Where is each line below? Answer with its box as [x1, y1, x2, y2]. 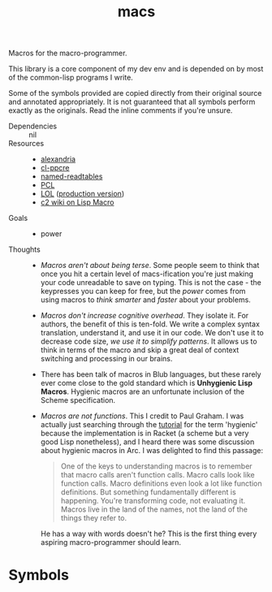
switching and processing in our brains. [40, 354, 173, 364]
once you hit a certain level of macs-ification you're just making [40, 269, 254, 279]
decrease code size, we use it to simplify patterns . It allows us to [40, 336, 257, 347]
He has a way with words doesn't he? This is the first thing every [40, 529, 257, 538]
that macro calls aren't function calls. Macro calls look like [60, 470, 256, 480]
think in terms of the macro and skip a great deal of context [40, 345, 240, 355]
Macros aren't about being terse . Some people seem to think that [40, 261, 260, 270]
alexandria [40, 154, 76, 164]
